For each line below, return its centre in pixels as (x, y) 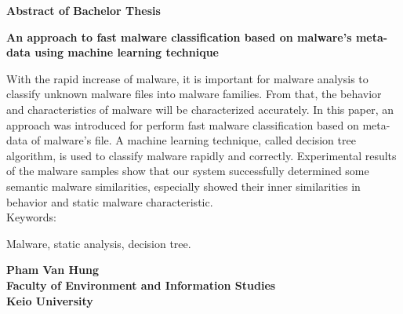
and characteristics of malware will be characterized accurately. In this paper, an (200, 109)
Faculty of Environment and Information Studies (141, 285)
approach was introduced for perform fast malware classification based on (183, 124)
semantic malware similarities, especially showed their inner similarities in (183, 186)
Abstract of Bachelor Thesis (84, 10)
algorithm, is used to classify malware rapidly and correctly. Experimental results (201, 155)
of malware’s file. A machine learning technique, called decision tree (193, 140)
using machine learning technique (127, 52)
